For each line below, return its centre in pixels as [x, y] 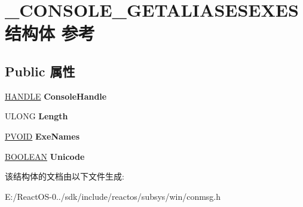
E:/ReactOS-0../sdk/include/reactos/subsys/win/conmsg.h [113, 196]
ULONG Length [36, 116]
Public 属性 [40, 71]
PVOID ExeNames [42, 136]
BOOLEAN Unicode [45, 156]
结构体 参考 [50, 33]
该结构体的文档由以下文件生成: [65, 176]
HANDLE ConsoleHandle [56, 96]
